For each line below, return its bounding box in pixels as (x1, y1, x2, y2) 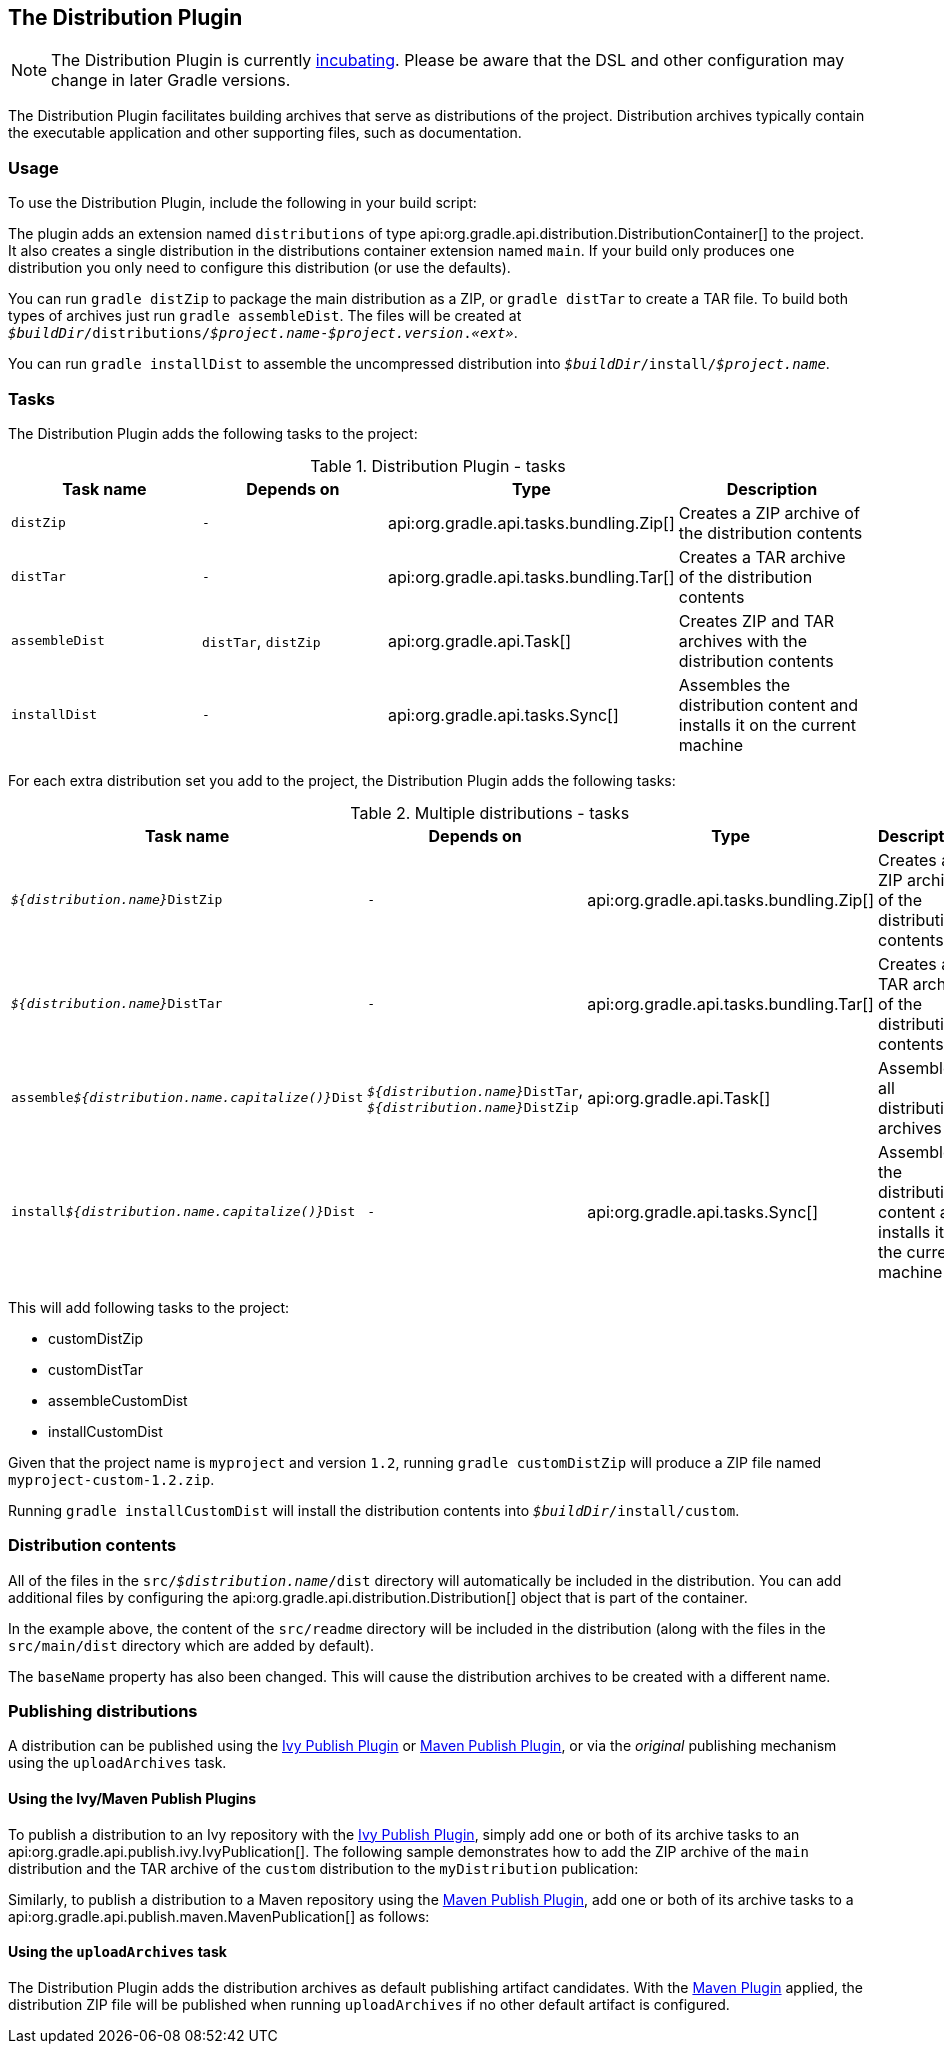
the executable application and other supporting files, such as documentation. (8, 124, 522, 142)
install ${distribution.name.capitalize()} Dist (11, 1204, 356, 1220)
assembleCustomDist (48, 1391, 188, 1409)
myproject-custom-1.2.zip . (8, 1470, 215, 1488)
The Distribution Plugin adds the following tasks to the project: (8, 424, 418, 442)
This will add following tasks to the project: (8, 1298, 290, 1316)
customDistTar (48, 1360, 143, 1378)
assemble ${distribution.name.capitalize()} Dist (11, 1090, 364, 1106)
